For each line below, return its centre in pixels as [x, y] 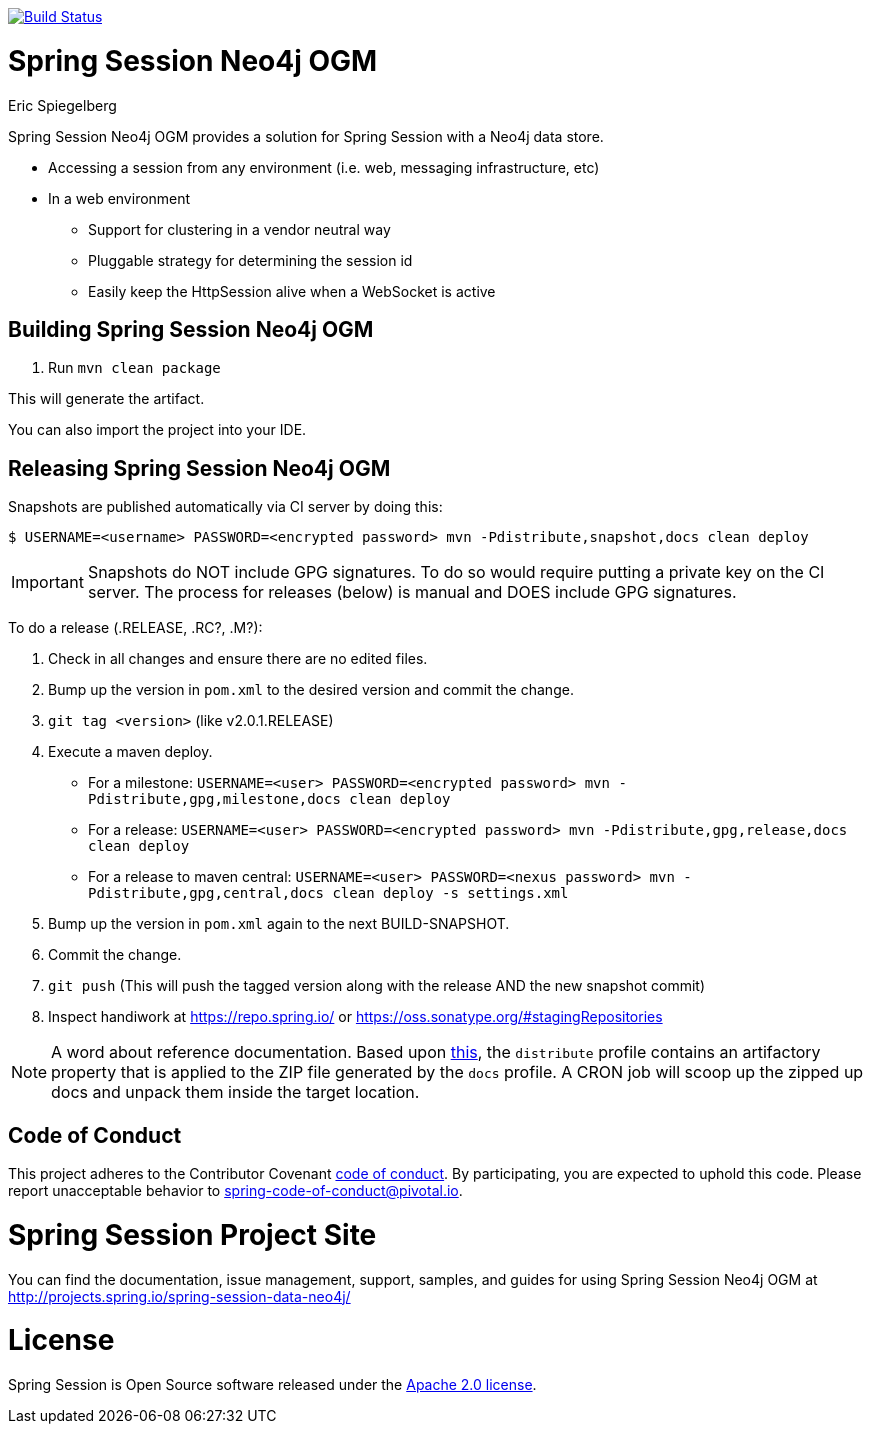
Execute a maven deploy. [130, 752]
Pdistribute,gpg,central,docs [206, 893]
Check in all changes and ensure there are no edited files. [238, 659]
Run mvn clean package [134, 368]
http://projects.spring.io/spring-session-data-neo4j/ [179, 1296]
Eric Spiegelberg [62, 105]
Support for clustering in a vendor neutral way [239, 229]
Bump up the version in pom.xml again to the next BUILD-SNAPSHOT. [279, 924]
